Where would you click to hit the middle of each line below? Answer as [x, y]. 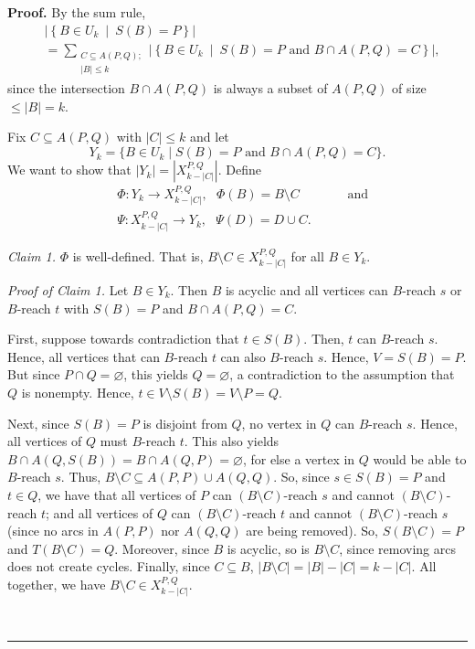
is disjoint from [185, 423]
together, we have [57, 584]
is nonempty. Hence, [78, 392]
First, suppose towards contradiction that [123, 339]
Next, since [38, 423]
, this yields [156, 374]
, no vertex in [279, 423]
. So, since [301, 477]
